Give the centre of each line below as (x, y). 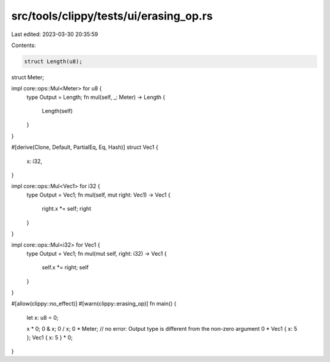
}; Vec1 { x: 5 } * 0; (50, 337)
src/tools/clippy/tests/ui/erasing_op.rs (112, 16)
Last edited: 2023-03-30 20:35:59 (55, 34)
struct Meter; (28, 77)
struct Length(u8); (53, 61)
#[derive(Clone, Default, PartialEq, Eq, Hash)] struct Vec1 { (85, 147)
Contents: (24, 45)
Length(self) (57, 111)
